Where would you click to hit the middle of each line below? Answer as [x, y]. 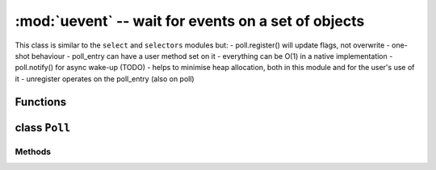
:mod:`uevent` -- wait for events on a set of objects [190, 21]
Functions [41, 102]
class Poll [43, 128]
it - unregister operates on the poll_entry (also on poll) [105, 79]
